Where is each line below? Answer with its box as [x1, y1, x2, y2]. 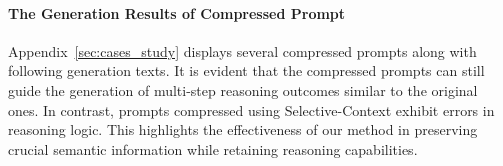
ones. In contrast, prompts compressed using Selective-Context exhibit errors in [8, 99, 495, 120]
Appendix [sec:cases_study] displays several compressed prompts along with [8, 40, 477, 61]
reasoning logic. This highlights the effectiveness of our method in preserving [8, 119, 478, 140]
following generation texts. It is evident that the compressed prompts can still [8, 60, 485, 81]
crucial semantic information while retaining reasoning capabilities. [8, 138, 418, 159]
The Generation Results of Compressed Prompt [8, 2, 346, 23]
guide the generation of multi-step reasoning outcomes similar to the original [8, 79, 478, 100]
